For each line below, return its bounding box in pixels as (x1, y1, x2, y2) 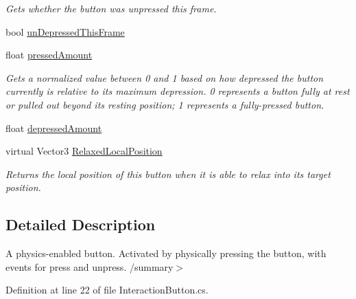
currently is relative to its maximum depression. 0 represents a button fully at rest (5, 84, 350, 98)
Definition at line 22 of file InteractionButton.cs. (5, 283, 209, 297)
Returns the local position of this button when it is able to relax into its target (5, 166, 331, 181)
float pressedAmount (5, 47, 93, 62)
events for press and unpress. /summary (5, 259, 174, 274)
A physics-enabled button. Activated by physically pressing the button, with (5, 246, 327, 261)
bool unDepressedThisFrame (5, 24, 125, 38)
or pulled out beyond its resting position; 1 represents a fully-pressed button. (5, 97, 324, 111)
